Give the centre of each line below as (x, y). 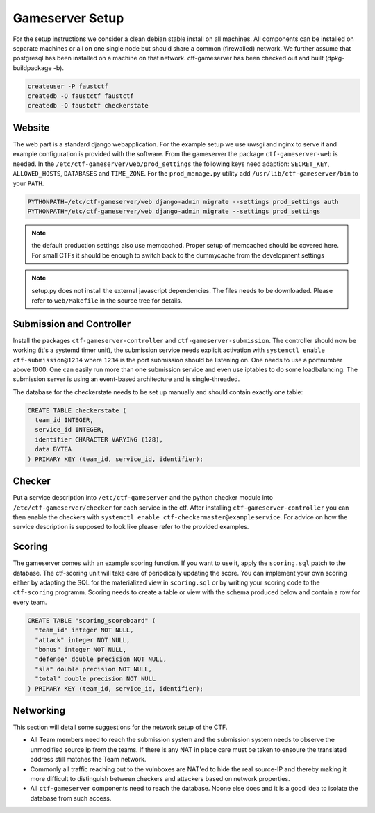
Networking (39, 711)
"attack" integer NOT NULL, (83, 640)
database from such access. (71, 798)
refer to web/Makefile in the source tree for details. (107, 300)
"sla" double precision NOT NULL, (94, 669)
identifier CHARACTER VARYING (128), (99, 439)
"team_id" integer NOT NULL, (85, 630)
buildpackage (32, 68)
